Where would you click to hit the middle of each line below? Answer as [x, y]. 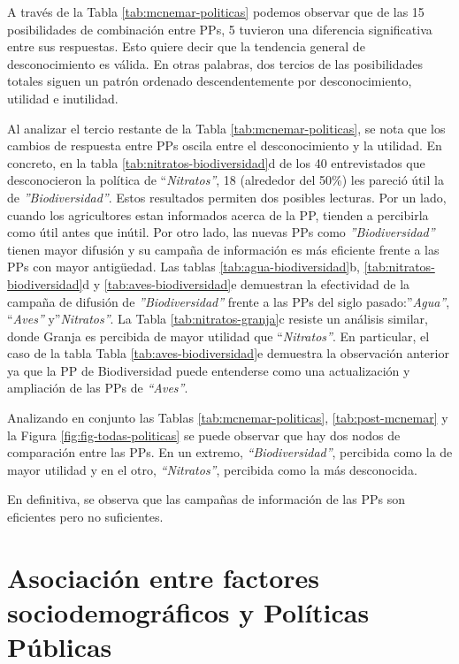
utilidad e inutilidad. [63, 98]
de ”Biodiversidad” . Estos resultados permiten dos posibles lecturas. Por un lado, [227, 197]
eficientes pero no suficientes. [85, 517]
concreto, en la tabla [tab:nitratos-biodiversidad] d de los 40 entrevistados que [216, 162]
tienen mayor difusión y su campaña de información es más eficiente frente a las [223, 249]
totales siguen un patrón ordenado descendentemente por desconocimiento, [210, 81]
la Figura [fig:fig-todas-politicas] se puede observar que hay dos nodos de [204, 435]
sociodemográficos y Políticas [188, 612]
